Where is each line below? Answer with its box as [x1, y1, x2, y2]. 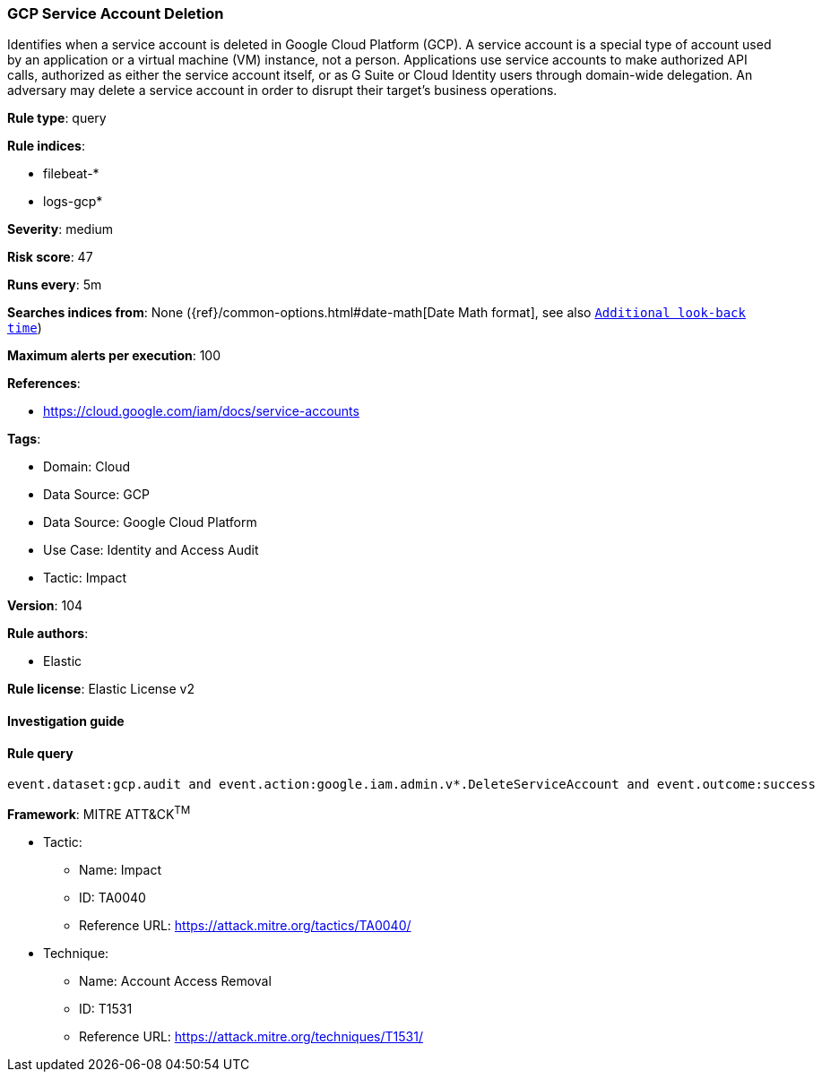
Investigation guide [7, 712, 125, 729]
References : [7, 375, 81, 392]
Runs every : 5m [7, 277, 102, 293]
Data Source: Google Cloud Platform [43, 514, 257, 531]
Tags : [7, 431, 41, 447]
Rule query [7, 745, 74, 761]
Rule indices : [7, 138, 85, 154]
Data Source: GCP [43, 487, 150, 503]
